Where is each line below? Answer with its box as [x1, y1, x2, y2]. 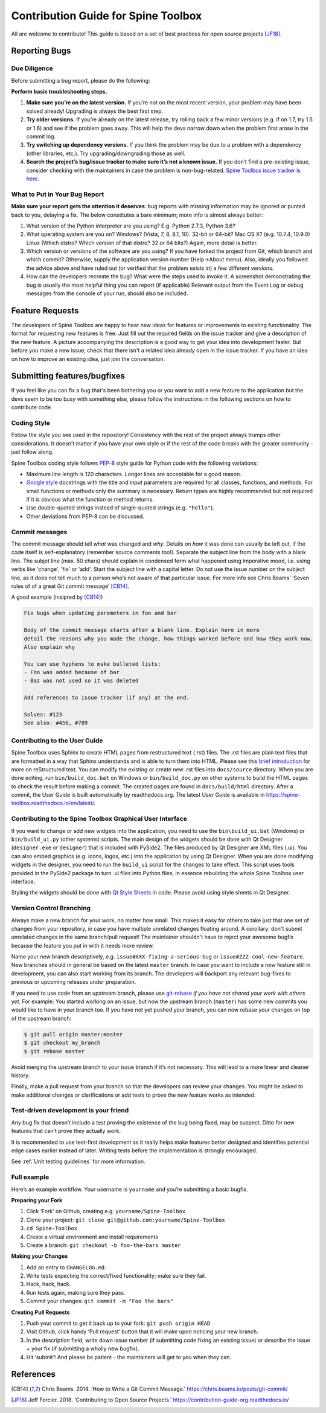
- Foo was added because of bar [24, 669, 120, 676]
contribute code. [11, 404, 53, 411]
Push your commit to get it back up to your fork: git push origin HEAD [26, 1319, 211, 1327]
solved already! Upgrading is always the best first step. [26, 107, 164, 115]
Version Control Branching [11, 904, 91, 913]
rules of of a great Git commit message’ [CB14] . [11, 582, 130, 590]
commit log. [26, 133, 56, 140]
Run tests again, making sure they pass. [26, 1289, 126, 1296]
